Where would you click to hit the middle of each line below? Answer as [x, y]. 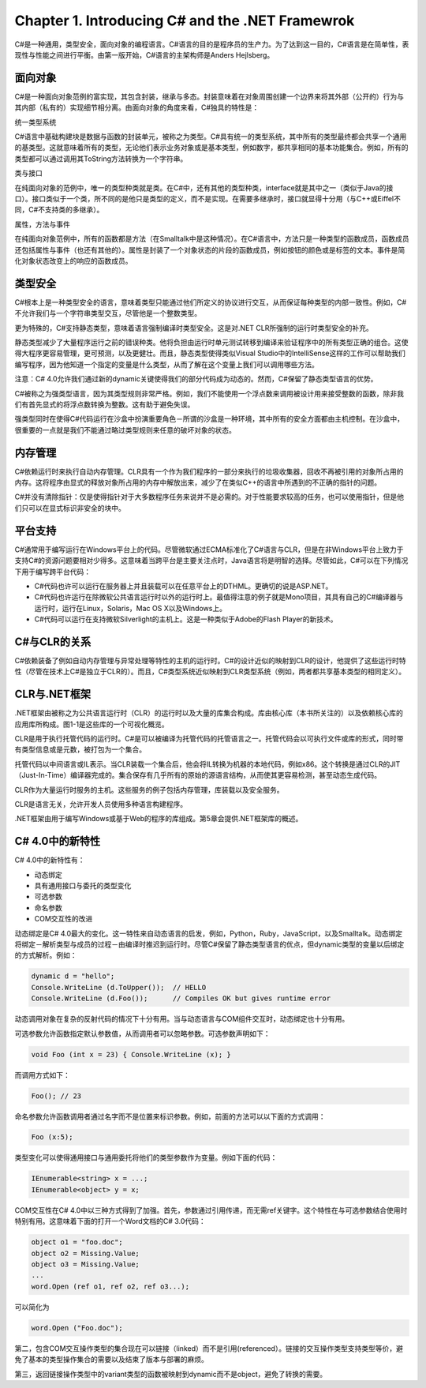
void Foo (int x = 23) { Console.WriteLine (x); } [131, 1054]
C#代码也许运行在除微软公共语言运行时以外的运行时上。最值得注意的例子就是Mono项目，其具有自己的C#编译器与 [219, 597]
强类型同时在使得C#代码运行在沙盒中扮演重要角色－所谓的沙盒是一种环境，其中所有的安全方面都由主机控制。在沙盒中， [209, 419]
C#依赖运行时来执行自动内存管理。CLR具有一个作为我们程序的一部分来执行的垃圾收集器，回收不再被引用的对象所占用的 [209, 471]
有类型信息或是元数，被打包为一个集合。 [80, 749]
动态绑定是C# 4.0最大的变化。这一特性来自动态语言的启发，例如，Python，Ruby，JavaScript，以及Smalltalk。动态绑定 [209, 933]
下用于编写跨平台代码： [52, 572]
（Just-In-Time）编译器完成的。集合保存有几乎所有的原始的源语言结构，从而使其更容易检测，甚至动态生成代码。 [198, 775]
